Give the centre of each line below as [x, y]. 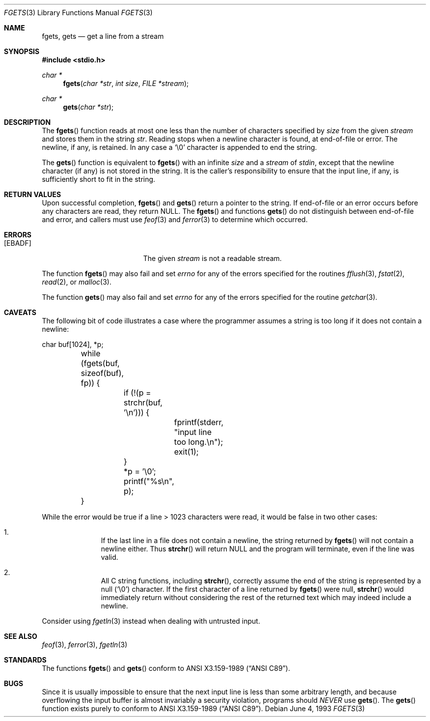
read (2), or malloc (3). [77, 282]
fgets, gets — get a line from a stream [103, 36]
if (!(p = [137, 393]
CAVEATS [20, 312]
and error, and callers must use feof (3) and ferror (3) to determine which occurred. [175, 219]
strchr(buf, [143, 403]
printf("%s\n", [149, 481]
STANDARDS [25, 660]
